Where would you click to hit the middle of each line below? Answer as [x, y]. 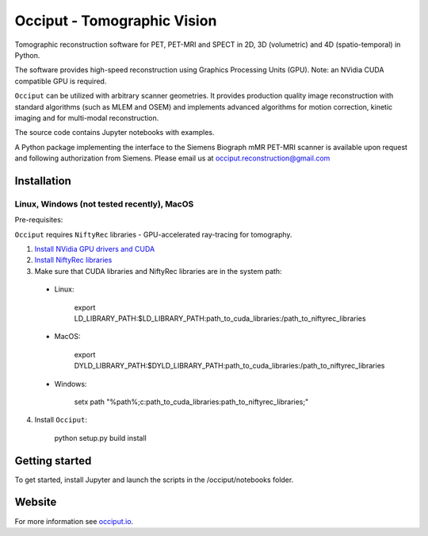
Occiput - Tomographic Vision [116, 21]
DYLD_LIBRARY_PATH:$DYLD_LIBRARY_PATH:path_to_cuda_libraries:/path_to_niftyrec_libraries [229, 366]
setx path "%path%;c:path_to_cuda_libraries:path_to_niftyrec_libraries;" [191, 402]
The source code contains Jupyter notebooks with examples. [115, 133]
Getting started [53, 461]
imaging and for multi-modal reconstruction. [87, 118]
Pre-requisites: [39, 220]
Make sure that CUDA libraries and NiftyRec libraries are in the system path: [158, 271]
